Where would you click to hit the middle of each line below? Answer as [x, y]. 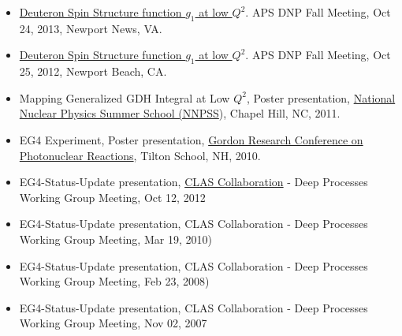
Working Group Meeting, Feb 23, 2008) [114, 281]
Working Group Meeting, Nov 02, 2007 [113, 323]
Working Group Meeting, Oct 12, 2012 [112, 197]
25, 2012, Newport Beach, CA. [93, 71]
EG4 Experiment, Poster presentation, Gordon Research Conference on [191, 139]
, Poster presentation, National [321, 97]
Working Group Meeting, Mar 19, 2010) [115, 239]
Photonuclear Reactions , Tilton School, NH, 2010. [140, 155]
